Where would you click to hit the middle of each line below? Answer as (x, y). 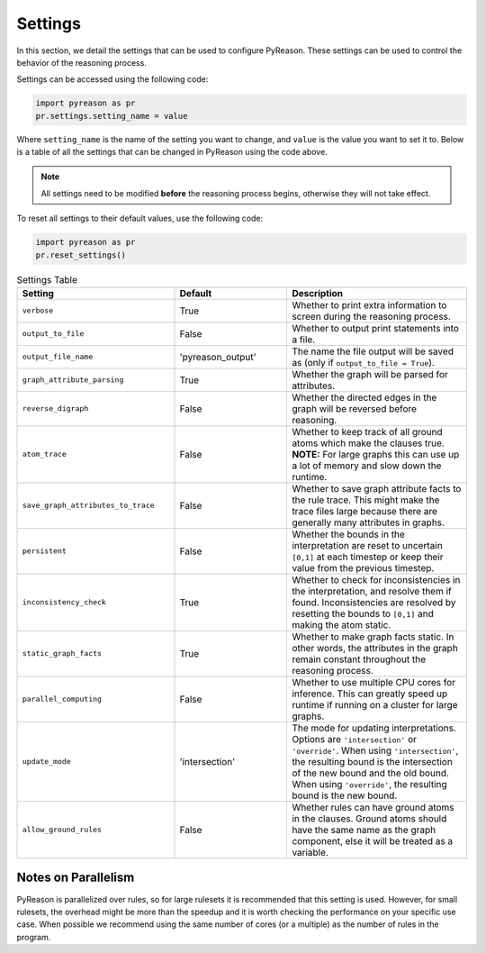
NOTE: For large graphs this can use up (376, 454)
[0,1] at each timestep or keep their (368, 557)
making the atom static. (342, 624)
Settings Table (47, 279)
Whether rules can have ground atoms (373, 807)
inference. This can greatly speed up (370, 694)
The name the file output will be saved (373, 351)
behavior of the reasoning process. (82, 62)
